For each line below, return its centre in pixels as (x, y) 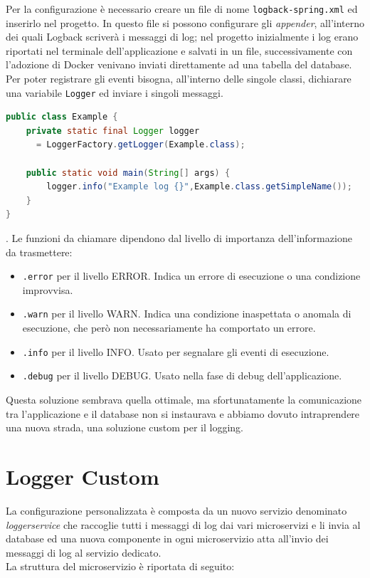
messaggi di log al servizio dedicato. (84, 552)
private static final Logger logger (113, 131)
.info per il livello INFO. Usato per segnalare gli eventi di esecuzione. (176, 351)
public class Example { (62, 117)
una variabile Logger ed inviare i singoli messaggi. (115, 92)
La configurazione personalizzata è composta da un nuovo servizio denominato (176, 510)
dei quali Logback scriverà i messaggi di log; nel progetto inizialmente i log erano (182, 37)
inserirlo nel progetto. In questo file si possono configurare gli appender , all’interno (185, 22)
